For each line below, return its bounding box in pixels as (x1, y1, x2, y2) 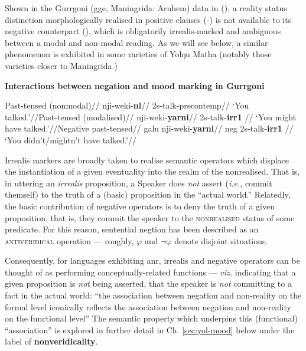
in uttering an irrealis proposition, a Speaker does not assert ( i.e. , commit (5, 176, 272, 189)
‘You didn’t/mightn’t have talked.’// (5, 133, 136, 146)
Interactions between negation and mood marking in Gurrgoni (5, 79, 265, 91)
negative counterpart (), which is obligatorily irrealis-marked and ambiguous (5, 25, 281, 37)
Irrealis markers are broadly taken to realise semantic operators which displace (5, 153, 289, 166)
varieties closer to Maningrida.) (5, 59, 118, 71)
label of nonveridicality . (5, 335, 98, 347)
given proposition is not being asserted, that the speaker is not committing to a (5, 277, 292, 290)
